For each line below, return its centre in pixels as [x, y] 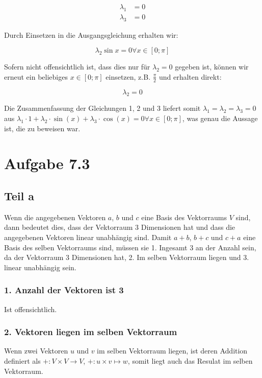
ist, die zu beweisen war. [42, 128]
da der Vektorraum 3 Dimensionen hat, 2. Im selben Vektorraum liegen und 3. [127, 257]
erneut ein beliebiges [36, 76]
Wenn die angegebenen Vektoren [55, 217]
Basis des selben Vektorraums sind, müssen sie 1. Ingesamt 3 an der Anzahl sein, [130, 247]
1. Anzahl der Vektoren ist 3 [64, 290]
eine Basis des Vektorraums [184, 217]
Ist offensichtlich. [31, 309]
